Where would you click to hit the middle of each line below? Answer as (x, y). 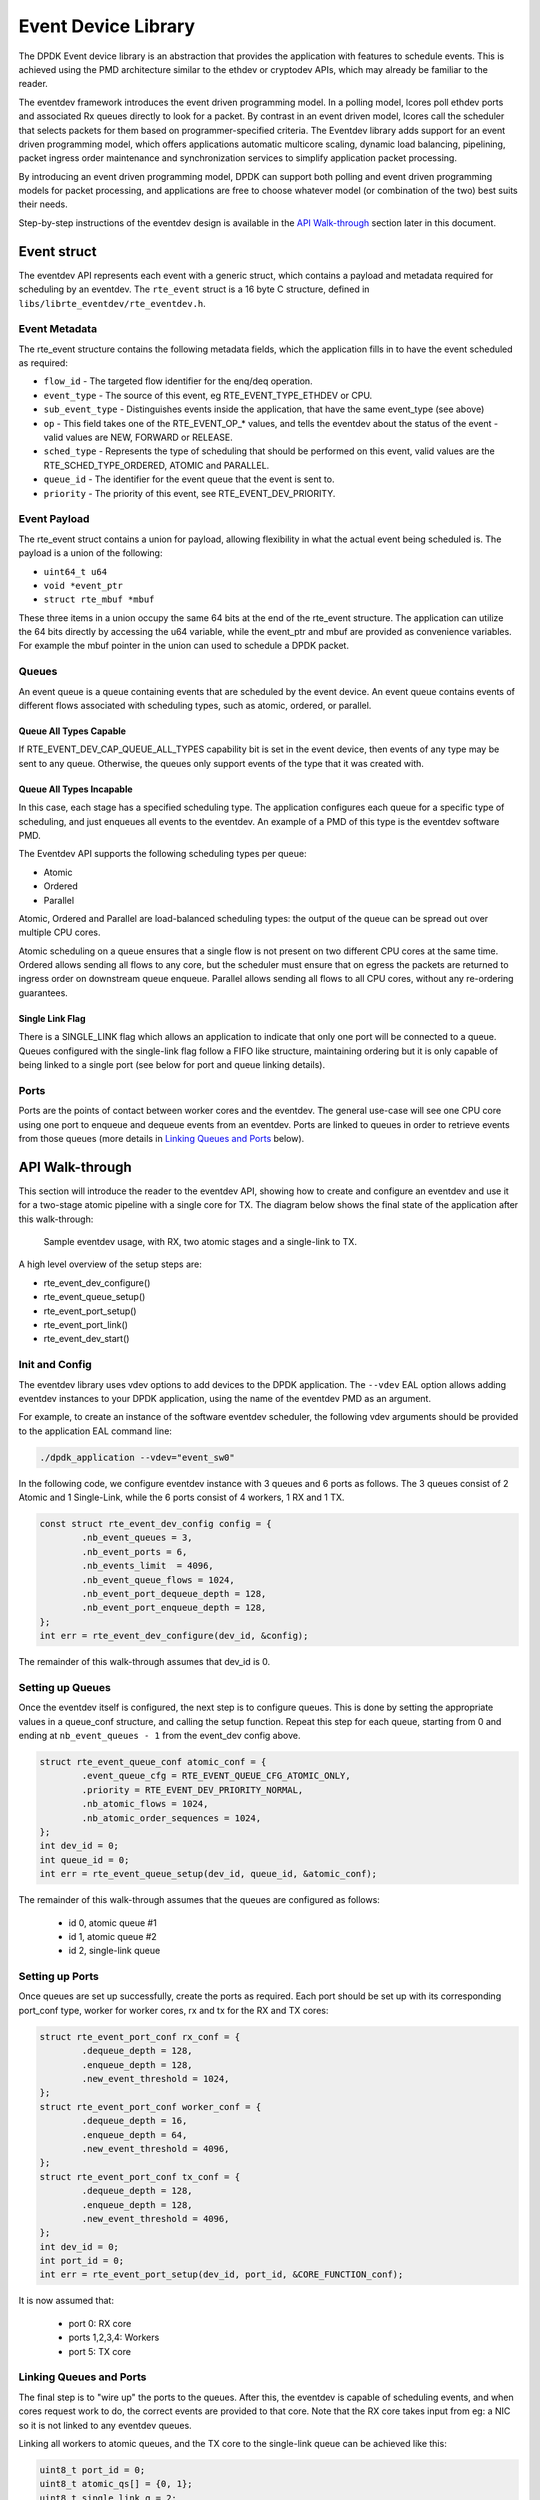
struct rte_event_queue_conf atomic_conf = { (153, 1762)
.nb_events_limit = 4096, (147, 1566)
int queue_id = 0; (84, 1859)
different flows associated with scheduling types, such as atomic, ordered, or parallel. (195, 705)
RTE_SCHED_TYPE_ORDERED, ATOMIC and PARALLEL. (156, 465)
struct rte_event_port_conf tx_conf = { (139, 2176)
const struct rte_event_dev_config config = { (155, 1524)
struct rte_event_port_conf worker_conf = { (150, 2106)
